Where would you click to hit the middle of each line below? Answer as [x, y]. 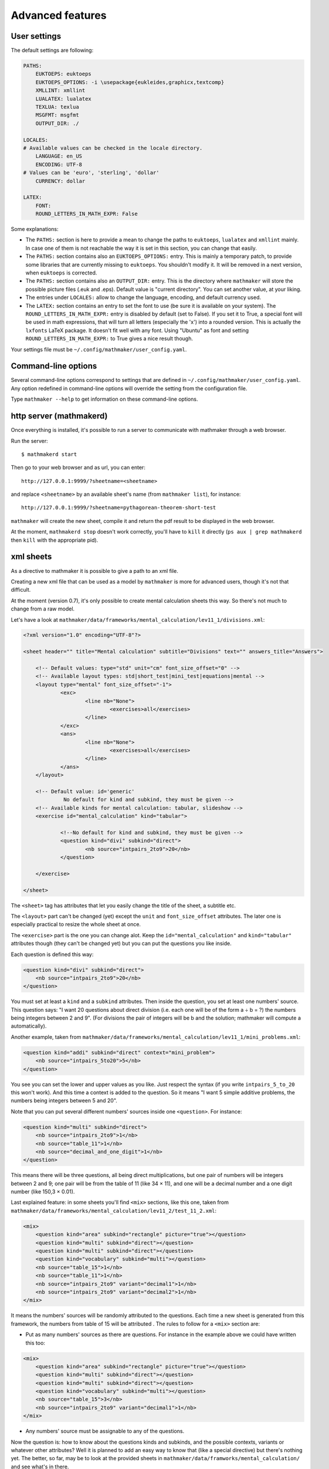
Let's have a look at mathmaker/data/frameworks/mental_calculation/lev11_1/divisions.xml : [138, 619]
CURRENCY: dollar [60, 181]
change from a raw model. [43, 609]
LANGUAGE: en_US [59, 156]
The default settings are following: [52, 51]
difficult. [21, 590]
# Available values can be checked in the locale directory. [113, 148]
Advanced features [59, 15]
